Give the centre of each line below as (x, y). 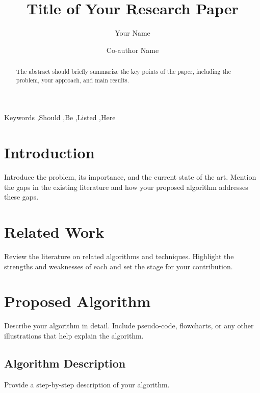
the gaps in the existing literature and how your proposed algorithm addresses (126, 187)
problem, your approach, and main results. (73, 80)
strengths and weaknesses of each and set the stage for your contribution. (119, 266)
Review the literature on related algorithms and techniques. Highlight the (119, 256)
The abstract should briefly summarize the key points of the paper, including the (124, 72)
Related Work (54, 232)
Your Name (133, 33)
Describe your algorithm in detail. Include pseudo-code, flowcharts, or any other (129, 326)
